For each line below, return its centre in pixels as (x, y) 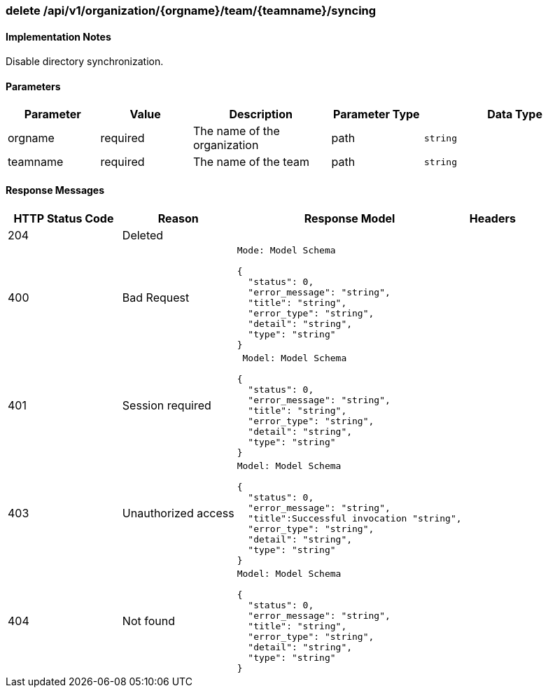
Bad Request (156, 297)
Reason (178, 218)
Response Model (350, 218)
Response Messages (55, 190)
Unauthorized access (178, 513)
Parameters (33, 86)
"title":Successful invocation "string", (355, 518)
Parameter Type (377, 114)
